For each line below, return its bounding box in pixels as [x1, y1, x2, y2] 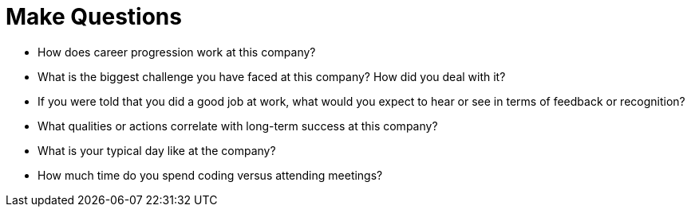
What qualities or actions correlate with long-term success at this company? [38, 118, 438, 133]
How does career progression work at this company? [38, 45, 316, 59]
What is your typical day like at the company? [38, 143, 276, 157]
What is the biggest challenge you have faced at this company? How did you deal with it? [38, 69, 506, 83]
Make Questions [6, 3, 182, 30]
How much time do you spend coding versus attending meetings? [38, 168, 383, 182]
